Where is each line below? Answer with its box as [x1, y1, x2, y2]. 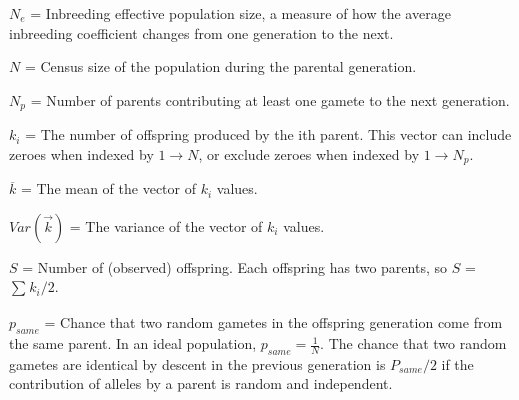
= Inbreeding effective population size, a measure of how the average [30, 3, 451, 23]
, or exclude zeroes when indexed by [198, 143, 420, 164]
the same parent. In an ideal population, [9, 333, 257, 354]
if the [441, 353, 474, 374]
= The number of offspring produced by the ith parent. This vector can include [25, 124, 512, 145]
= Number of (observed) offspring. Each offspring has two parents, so [22, 256, 447, 277]
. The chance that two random [320, 333, 507, 354]
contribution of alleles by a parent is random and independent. [9, 373, 393, 394]
